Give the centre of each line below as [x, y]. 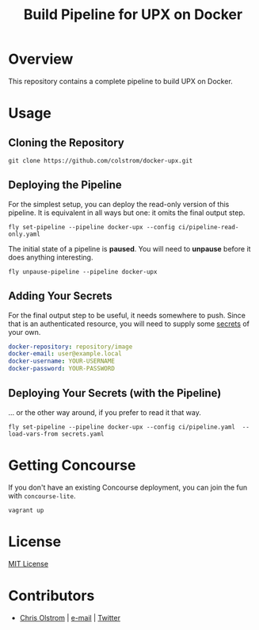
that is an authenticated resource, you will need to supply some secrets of [129, 324]
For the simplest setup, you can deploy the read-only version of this [119, 204]
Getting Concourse [72, 465]
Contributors [51, 595]
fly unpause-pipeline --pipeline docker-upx [83, 271]
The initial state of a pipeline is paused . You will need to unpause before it [129, 248]
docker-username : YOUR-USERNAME [61, 361]
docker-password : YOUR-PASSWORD [61, 369]
